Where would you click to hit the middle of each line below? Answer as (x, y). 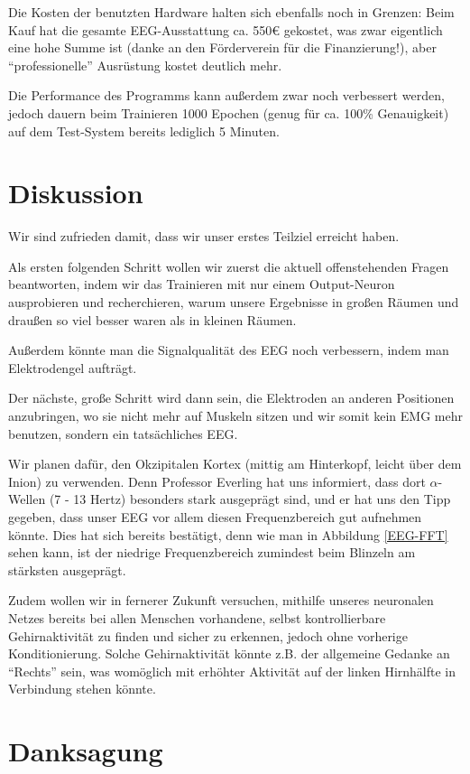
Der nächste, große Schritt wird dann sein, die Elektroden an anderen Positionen (231, 398)
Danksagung (86, 751)
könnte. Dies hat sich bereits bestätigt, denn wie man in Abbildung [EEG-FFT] (228, 534)
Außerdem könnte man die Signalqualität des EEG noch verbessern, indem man (229, 350)
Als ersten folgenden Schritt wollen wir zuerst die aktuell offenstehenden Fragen (229, 266)
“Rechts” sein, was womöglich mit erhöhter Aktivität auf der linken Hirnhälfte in (232, 671)
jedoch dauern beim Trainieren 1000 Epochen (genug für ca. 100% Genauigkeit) (229, 112)
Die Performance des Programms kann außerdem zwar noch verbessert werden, (226, 95)
